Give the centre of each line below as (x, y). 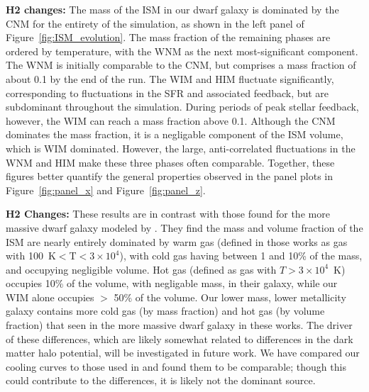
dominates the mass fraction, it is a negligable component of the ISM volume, (175, 134)
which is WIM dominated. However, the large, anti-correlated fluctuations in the (181, 148)
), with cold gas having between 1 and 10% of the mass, (241, 256)
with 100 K (31, 256)
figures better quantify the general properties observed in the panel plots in (170, 176)
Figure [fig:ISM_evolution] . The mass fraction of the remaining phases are (168, 37)
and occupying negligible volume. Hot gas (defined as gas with (141, 269)
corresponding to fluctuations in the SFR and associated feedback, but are (167, 93)
